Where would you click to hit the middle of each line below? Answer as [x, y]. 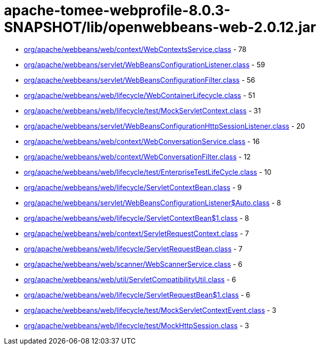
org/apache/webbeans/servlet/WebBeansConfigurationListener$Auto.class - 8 [153, 202]
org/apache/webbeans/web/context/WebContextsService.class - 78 [135, 49]
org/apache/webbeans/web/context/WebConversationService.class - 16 [142, 141]
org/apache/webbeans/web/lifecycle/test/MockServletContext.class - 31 [142, 110]
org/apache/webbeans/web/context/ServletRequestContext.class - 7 [136, 233]
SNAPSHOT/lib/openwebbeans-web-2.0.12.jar [160, 27]
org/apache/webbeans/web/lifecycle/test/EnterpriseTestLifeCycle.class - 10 [148, 172]
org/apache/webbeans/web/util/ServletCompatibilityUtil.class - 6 [130, 279]
